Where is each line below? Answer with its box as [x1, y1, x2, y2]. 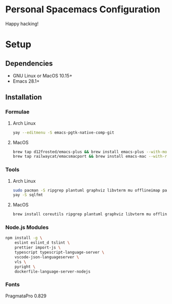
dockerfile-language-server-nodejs [14, 269, 91, 274]
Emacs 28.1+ [12, 78, 40, 84]
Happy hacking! [5, 21, 39, 27]
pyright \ [14, 264, 36, 269]
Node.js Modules [5, 224, 49, 231]
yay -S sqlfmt [12, 193, 43, 198]
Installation [5, 93, 42, 102]
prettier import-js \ [14, 245, 61, 250]
